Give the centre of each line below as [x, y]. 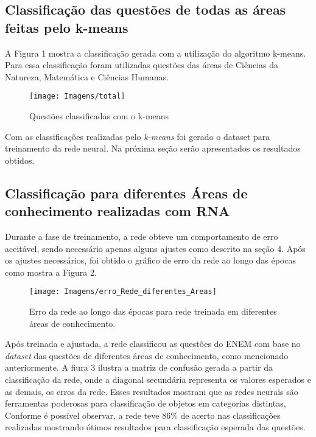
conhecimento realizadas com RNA [118, 211]
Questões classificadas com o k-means [99, 116]
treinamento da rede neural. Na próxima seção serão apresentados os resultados [153, 148]
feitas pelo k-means [67, 27]
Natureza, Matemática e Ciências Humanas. [87, 76]
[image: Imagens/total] [77, 96]
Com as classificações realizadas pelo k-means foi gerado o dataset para [138, 136]
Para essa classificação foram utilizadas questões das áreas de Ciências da [142, 65]
